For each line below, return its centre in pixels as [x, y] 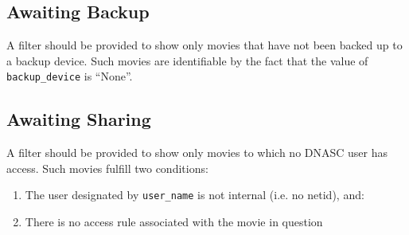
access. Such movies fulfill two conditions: [107, 168]
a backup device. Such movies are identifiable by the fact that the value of [187, 60]
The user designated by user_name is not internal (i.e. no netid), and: [195, 195]
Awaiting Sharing [79, 119]
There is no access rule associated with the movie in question [174, 222]
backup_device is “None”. [70, 76]
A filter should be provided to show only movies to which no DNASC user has [197, 153]
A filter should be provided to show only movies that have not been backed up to [204, 45]
